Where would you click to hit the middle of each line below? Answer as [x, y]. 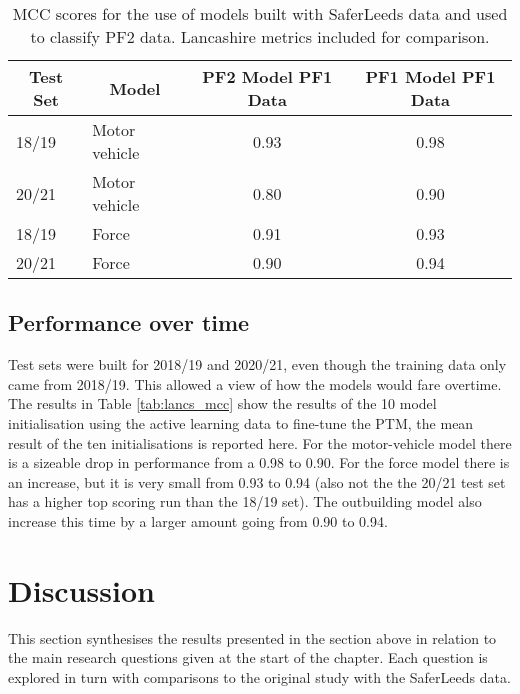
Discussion [81, 589]
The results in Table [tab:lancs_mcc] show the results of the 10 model [222, 403]
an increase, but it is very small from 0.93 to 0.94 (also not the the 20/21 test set [257, 481]
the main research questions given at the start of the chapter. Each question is [248, 657]
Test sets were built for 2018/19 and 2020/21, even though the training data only [257, 364]
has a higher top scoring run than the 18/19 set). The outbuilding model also [245, 501]
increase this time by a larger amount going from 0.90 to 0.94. [198, 520]
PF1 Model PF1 [430, 76]
